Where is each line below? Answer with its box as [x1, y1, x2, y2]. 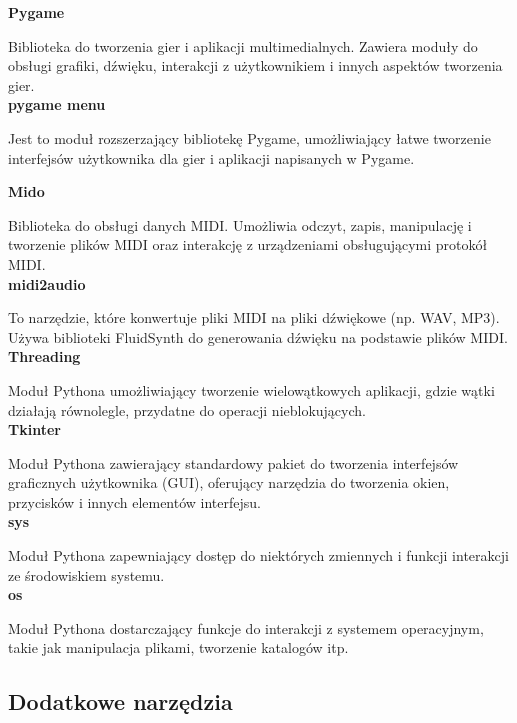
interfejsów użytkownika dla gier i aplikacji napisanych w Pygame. [8, 147, 415, 168]
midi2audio [8, 273, 86, 294]
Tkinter [8, 419, 61, 440]
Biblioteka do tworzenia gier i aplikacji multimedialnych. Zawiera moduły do [8, 35, 478, 56]
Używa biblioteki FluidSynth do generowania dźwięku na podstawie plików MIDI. [8, 326, 508, 347]
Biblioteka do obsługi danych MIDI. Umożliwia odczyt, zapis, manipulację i [8, 214, 472, 235]
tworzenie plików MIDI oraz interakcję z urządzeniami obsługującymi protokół [8, 234, 488, 255]
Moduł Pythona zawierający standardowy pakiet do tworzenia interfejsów [8, 452, 459, 473]
